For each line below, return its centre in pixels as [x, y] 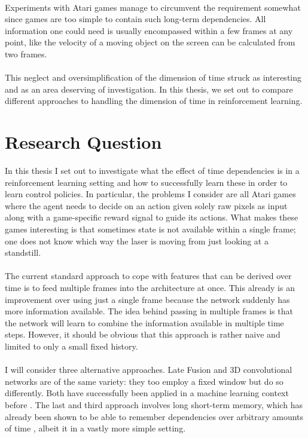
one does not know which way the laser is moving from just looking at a [137, 241]
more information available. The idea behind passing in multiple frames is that [149, 311]
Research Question [83, 142]
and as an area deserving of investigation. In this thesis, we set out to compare [149, 89]
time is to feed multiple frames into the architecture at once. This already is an [150, 287]
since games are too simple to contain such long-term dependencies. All [135, 19]
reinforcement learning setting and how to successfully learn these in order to [146, 182]
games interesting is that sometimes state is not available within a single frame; [150, 229]
